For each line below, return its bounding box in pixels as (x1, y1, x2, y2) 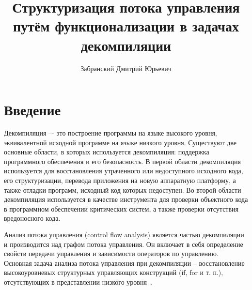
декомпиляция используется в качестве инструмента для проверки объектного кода (4, 194, 248, 204)
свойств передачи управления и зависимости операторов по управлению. (4, 248, 219, 259)
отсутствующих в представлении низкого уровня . (4, 276, 152, 287)
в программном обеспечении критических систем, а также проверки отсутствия (4, 203, 239, 214)
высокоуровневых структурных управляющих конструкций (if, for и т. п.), (4, 267, 223, 277)
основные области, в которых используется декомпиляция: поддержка (4, 147, 209, 157)
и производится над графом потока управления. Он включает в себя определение (4, 239, 243, 249)
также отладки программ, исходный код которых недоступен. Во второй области (4, 184, 241, 195)
